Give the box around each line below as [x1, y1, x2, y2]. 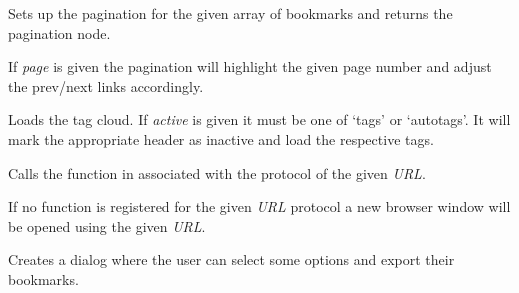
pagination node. [8, 22, 111, 43]
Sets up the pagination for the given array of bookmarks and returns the [8, 3, 453, 23]
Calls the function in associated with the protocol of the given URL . [8, 162, 426, 183]
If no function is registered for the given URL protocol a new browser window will [8, 196, 511, 217]
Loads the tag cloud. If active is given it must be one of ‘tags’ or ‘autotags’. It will [8, 109, 511, 130]
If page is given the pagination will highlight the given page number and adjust [8, 56, 492, 77]
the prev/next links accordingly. [8, 75, 204, 96]
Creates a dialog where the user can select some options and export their [8, 249, 455, 270]
